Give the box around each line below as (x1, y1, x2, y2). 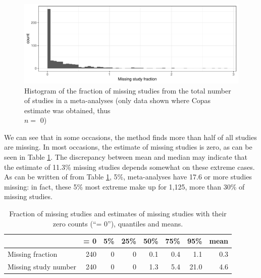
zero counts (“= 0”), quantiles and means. (53, 218, 183, 228)
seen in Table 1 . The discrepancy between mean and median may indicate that (4, 152, 247, 162)
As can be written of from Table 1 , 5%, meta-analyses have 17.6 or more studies (4, 171, 252, 182)
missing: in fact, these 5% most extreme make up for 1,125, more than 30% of (4, 181, 245, 192)
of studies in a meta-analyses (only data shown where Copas (24, 95, 211, 106)
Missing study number (8, 261, 77, 271)
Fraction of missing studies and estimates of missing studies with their (9, 208, 227, 219)
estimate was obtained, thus (24, 105, 111, 115)
